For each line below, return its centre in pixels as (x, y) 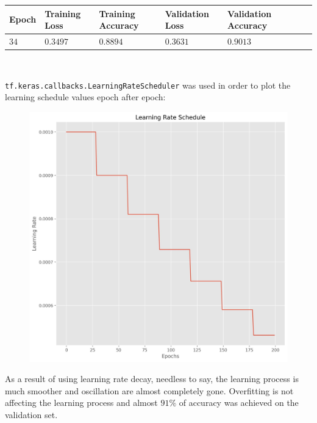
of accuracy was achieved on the (239, 403)
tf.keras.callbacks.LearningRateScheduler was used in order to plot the (148, 85)
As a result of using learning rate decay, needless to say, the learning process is (152, 379)
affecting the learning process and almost (81, 403)
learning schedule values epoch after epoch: (85, 97)
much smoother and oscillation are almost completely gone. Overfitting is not (149, 390)
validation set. (31, 414)
